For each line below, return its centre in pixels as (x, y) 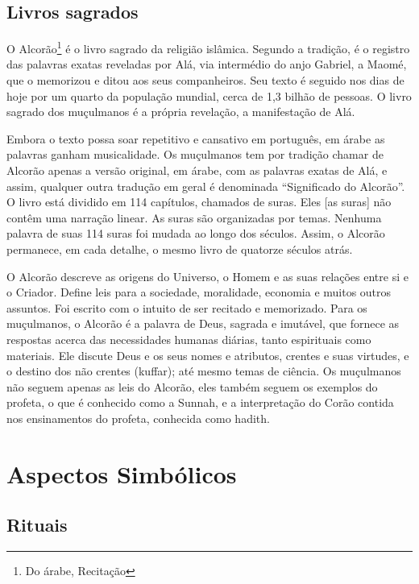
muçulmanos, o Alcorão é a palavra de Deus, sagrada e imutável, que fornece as (203, 323)
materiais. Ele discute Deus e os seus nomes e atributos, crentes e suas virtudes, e (208, 355)
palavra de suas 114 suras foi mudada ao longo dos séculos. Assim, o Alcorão (196, 233)
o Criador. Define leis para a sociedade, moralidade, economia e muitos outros (199, 292)
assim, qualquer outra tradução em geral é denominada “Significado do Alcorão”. (206, 186)
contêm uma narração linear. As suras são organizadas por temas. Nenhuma (194, 217)
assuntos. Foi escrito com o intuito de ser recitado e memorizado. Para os (187, 307)
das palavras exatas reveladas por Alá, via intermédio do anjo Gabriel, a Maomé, (207, 64)
